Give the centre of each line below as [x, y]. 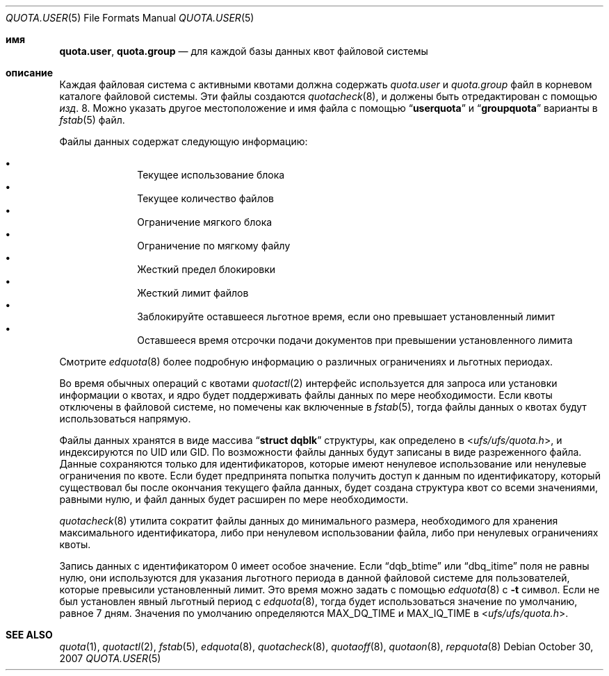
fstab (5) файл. [92, 120]
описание [30, 73]
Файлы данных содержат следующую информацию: [184, 141]
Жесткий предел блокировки [206, 269]
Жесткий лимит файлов [193, 293]
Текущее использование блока [211, 175]
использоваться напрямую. [125, 419]
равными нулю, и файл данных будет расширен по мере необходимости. [234, 499]
